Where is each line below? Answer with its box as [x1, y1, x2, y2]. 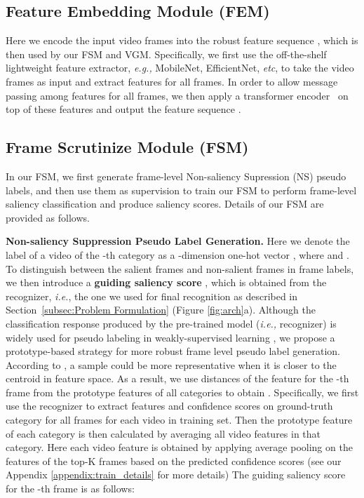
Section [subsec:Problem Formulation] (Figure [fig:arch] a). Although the [6, 302, 316, 317]
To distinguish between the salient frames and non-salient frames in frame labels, [6, 261, 354, 276]
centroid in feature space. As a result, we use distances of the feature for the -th [6, 371, 349, 386]
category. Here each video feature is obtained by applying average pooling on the [6, 440, 353, 455]
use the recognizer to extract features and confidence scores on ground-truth [6, 398, 333, 413]
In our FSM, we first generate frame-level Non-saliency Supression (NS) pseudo [6, 168, 346, 183]
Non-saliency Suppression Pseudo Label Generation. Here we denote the [6, 234, 350, 248]
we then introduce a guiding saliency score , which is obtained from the [6, 275, 327, 290]
